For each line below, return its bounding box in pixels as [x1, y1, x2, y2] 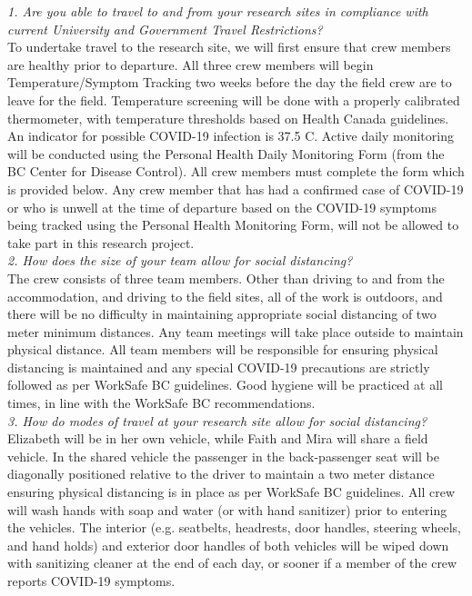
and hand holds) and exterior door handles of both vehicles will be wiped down [7, 535, 449, 554]
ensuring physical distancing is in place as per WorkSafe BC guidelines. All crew [7, 482, 455, 502]
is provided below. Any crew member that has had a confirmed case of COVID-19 [7, 179, 464, 198]
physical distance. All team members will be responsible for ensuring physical [7, 340, 438, 359]
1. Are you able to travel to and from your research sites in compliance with [7, 2, 428, 20]
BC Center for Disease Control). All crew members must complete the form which [7, 162, 465, 181]
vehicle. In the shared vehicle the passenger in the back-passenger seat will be [7, 446, 439, 465]
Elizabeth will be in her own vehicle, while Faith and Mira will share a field [7, 429, 428, 448]
